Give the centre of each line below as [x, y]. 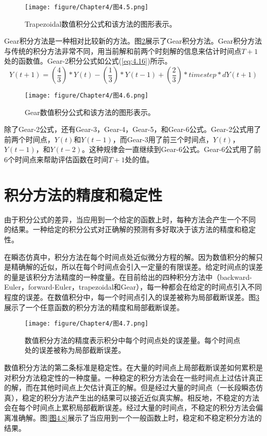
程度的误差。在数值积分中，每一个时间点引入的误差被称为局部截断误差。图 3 [132, 297]
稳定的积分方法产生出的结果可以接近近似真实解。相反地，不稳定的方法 [140, 397]
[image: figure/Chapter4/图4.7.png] [87, 324]
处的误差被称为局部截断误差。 [75, 350]
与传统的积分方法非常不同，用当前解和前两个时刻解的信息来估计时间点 [123, 51]
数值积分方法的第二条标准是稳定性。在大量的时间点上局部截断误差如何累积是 [133, 367]
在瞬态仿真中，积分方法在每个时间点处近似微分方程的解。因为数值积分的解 [130, 257]
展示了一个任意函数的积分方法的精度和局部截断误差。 [94, 307]
